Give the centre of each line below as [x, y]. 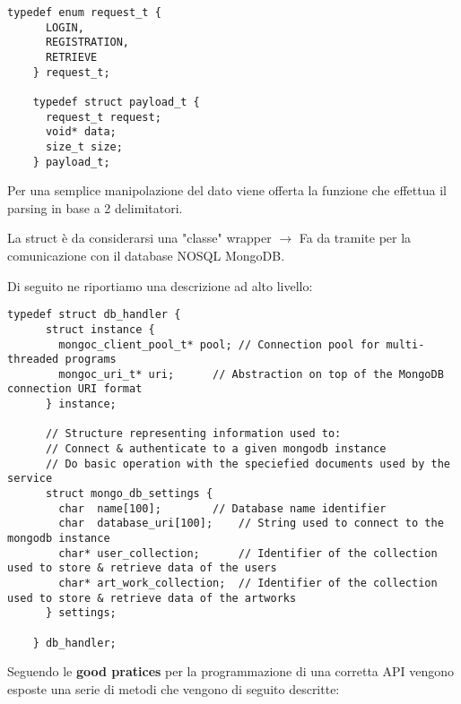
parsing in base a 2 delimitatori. [95, 207]
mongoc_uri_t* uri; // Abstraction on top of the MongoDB [251, 374]
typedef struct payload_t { [116, 102]
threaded [33, 360]
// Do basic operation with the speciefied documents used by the [248, 464]
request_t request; [103, 117]
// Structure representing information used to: [193, 434]
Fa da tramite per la [355, 238]
